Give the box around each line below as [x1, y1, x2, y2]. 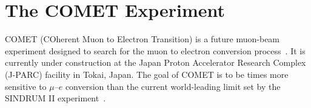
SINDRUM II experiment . [5, 92, 106, 104]
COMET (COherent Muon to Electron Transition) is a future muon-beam [5, 33, 280, 45]
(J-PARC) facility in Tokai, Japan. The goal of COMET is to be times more [5, 68, 289, 80]
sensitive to [5, 80, 47, 92]
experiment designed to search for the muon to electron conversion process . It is [5, 44, 306, 57]
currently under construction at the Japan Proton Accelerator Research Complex [5, 56, 306, 69]
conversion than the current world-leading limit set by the [65, 80, 281, 92]
